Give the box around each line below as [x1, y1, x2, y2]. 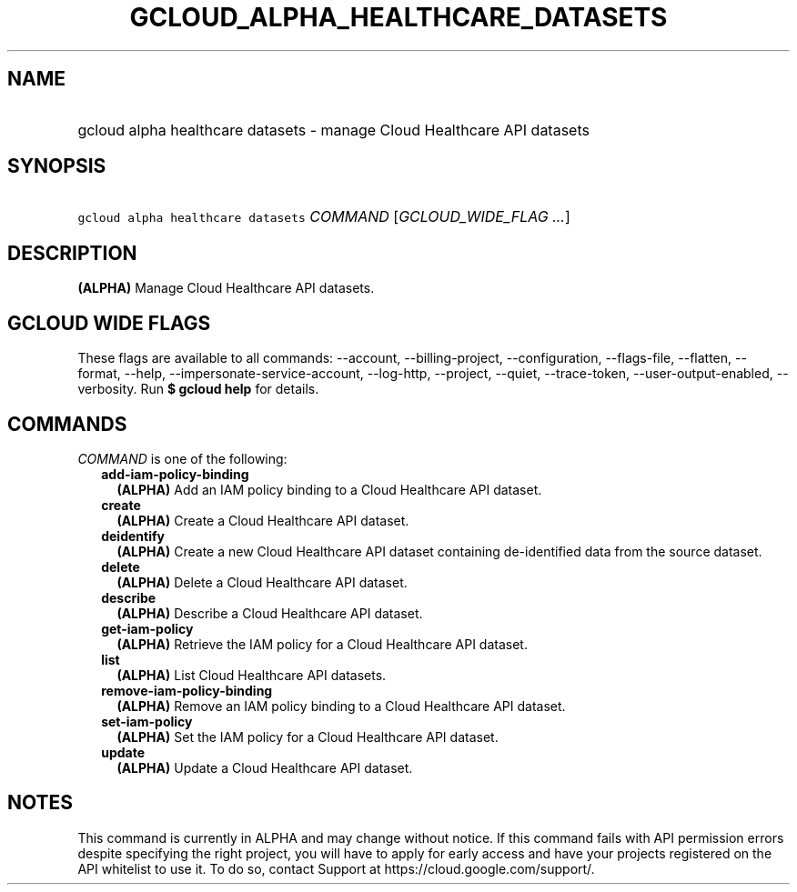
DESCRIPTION [7, 241, 137, 265]
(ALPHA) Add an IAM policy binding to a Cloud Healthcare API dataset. [116, 481, 542, 497]
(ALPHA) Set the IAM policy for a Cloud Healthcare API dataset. [116, 728, 499, 745]
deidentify [101, 527, 165, 544]
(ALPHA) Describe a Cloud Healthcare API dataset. [116, 605, 423, 621]
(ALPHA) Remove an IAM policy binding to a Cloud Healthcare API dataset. [116, 697, 566, 714]
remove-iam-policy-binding [101, 682, 273, 698]
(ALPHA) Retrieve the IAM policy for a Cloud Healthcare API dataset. [116, 636, 528, 652]
